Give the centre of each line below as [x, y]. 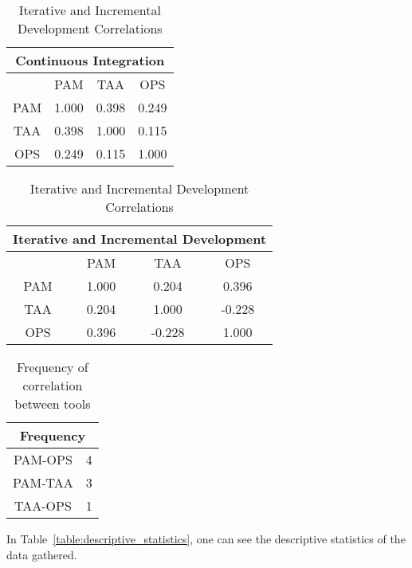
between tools [53, 403]
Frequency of [53, 367]
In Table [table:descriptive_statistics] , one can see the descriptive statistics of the [206, 539]
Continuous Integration [90, 60]
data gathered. [42, 554]
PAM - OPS [43, 459]
